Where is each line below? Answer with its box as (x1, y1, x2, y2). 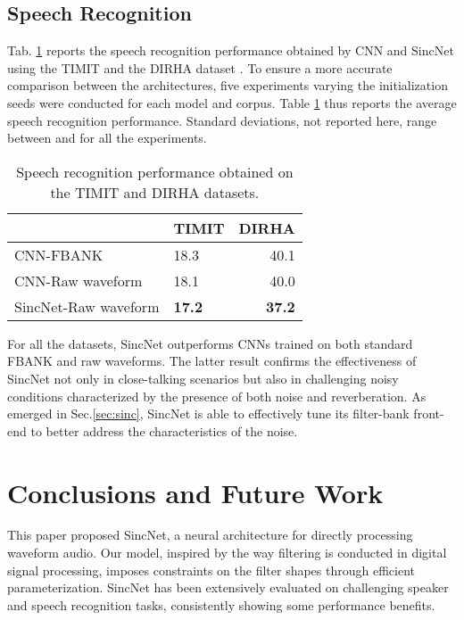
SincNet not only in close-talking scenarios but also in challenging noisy (7, 368, 399, 387)
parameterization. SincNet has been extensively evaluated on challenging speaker (7, 578, 449, 597)
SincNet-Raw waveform (14, 295, 160, 317)
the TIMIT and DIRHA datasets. (50, 181, 260, 203)
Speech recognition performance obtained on (16, 161, 294, 182)
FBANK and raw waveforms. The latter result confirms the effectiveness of (7, 351, 417, 370)
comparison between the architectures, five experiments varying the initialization (7, 76, 448, 95)
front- (413, 404, 444, 423)
